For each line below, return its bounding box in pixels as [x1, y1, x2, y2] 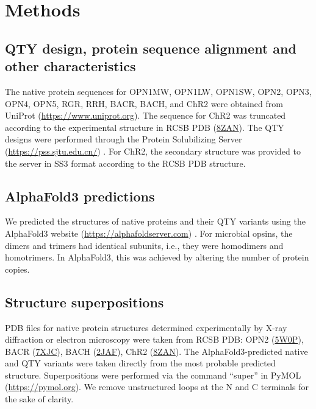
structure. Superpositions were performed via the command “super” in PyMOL [5, 368, 301, 381]
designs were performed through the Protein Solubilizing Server [5, 133, 242, 145]
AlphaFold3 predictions [5, 186, 155, 205]
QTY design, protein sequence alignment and [5, 38, 296, 57]
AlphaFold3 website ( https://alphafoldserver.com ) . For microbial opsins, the [5, 226, 293, 239]
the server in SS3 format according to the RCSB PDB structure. [5, 156, 246, 169]
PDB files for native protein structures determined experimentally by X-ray [5, 321, 287, 334]
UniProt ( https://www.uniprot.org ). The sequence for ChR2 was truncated [5, 109, 286, 122]
